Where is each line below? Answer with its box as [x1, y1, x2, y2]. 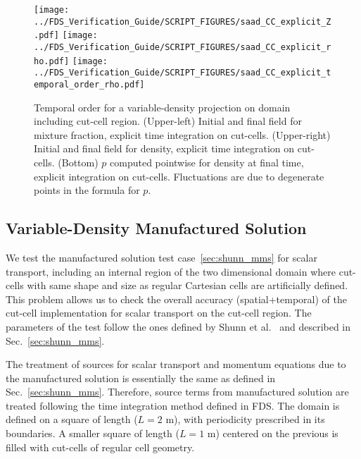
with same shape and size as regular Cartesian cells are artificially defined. [27, 278, 348, 293]
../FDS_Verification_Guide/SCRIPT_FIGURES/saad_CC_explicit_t [34, 68, 331, 78]
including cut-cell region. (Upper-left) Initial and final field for [34, 114, 302, 128]
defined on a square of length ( [6, 412, 138, 427]
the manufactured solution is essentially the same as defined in [6, 370, 276, 385]
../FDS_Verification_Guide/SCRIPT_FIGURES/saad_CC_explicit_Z [34, 16, 331, 27]
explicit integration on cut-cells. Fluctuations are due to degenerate [34, 169, 324, 183]
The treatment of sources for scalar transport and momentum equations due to [6, 357, 346, 372]
